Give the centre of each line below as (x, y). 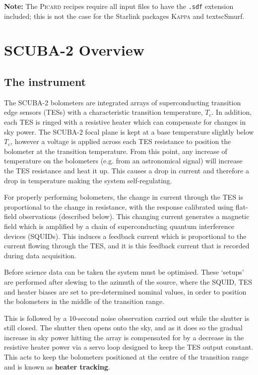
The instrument (45, 82)
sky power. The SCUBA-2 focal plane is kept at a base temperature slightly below (129, 131)
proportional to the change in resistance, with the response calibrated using (119, 206)
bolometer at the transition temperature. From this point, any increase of (116, 151)
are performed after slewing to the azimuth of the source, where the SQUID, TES (128, 281)
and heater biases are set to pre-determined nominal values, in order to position (125, 291)
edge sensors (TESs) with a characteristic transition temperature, (103, 112)
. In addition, (232, 112)
